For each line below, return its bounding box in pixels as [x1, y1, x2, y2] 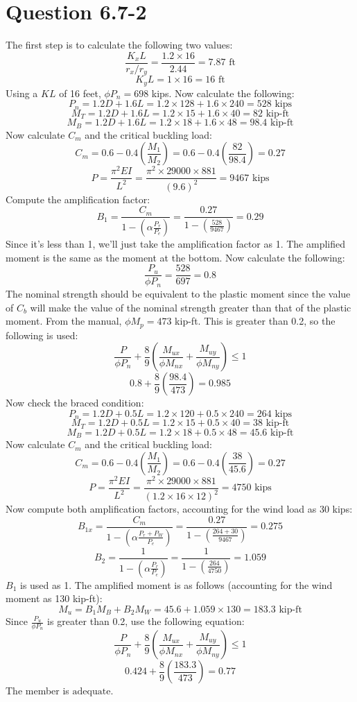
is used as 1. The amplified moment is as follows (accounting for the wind [19, 577, 333, 592]
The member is [6, 683, 69, 698]
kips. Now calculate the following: [151, 85, 295, 100]
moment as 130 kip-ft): [6, 591, 103, 606]
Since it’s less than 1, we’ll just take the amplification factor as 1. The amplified [6, 237, 346, 251]
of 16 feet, [59, 85, 101, 100]
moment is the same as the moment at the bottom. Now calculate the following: [6, 250, 345, 264]
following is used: [6, 327, 78, 342]
